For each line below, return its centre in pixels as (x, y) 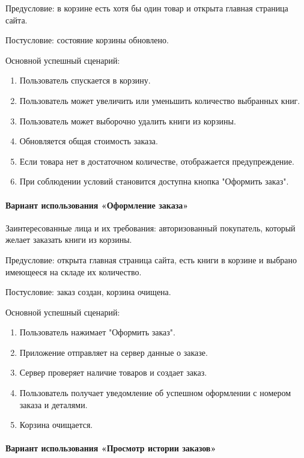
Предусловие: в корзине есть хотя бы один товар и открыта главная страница (147, 8)
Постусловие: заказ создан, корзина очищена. (88, 292)
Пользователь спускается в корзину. (85, 80)
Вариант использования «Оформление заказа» (97, 205)
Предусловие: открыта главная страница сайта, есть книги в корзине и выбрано (151, 259)
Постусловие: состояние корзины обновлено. (87, 40)
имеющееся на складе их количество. (74, 271)
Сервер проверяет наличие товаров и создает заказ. (113, 372)
